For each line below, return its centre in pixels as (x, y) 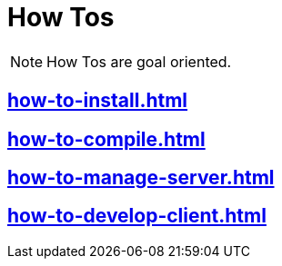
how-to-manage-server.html (141, 178)
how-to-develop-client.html (137, 216)
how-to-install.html (98, 101)
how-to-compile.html (106, 139)
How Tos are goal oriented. (139, 61)
